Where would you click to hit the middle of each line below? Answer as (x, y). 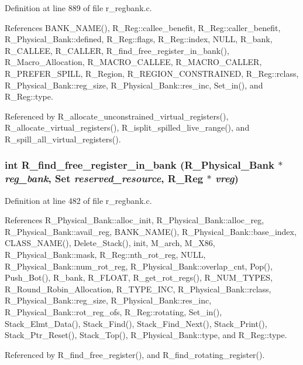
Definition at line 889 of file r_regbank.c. (78, 8)
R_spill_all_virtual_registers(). (63, 139)
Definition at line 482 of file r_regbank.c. (78, 200)
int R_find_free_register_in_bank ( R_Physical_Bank (140, 165)
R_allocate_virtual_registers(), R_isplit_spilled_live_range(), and (127, 127)
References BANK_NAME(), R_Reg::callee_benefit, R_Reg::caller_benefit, (143, 27)
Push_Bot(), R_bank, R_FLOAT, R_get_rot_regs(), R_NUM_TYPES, (139, 277)
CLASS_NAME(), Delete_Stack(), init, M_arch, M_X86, (110, 243)
